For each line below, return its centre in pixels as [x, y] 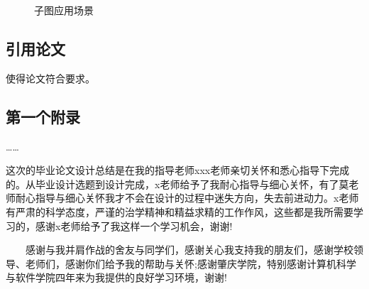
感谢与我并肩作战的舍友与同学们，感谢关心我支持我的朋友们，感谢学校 [189, 250]
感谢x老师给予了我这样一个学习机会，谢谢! [134, 225]
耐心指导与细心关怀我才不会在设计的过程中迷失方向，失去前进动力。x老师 [187, 198]
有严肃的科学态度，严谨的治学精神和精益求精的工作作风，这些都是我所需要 [180, 211]
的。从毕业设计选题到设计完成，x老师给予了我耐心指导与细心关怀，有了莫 [177, 184]
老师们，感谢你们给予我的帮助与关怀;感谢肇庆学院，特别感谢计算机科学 [191, 263]
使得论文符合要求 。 [50, 78]
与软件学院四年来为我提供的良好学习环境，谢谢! [116, 277]
